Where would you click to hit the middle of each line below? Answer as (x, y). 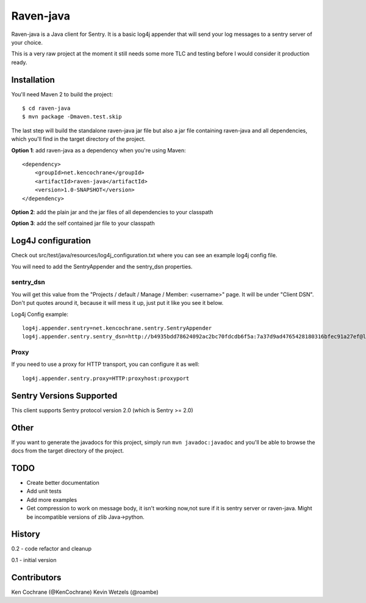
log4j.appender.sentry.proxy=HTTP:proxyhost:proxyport (106, 378)
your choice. (27, 42)
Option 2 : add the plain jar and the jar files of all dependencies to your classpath (112, 212)
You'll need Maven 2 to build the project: (62, 94)
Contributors (36, 577)
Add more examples (52, 499)
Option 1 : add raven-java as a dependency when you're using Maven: (99, 150)
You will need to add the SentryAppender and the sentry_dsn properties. (102, 266)
